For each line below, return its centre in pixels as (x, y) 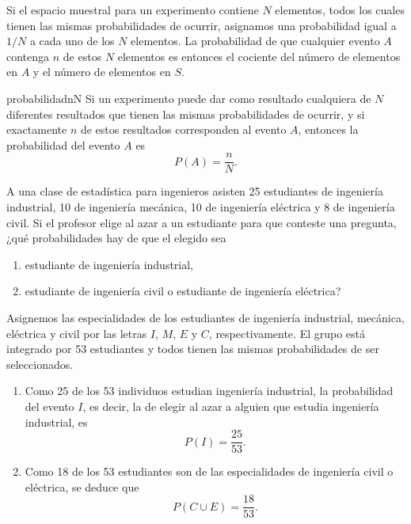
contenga (28, 56)
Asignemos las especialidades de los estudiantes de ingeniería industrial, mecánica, (205, 317)
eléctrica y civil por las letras (77, 333)
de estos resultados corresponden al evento (183, 129)
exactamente (37, 129)
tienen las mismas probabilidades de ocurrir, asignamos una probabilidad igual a (202, 25)
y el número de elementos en (102, 72)
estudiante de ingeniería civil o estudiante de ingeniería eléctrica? (183, 291)
